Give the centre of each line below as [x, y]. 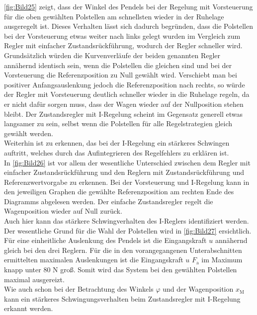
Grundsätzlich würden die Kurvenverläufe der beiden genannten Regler [112, 55]
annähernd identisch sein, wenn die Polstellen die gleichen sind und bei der [118, 65]
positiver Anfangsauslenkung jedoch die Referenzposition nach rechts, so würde [125, 84]
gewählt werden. [29, 133]
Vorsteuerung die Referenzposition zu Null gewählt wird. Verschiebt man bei [121, 75]
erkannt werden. [29, 308]
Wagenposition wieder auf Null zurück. [63, 211]
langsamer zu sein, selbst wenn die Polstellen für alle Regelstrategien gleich [118, 123]
